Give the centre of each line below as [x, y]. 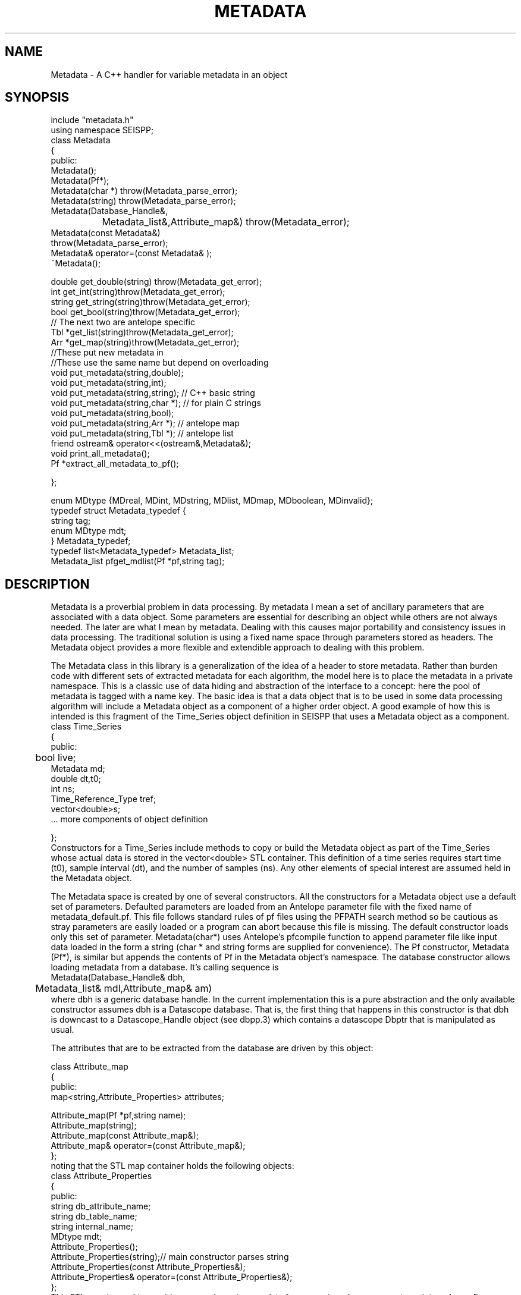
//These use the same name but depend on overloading [160, 363]
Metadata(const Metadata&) [106, 233]
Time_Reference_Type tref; [103, 799]
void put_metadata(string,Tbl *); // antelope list [142, 433]
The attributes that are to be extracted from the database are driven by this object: [212, 1048]
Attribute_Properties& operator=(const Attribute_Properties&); [172, 1277]
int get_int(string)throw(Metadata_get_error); [138, 292]
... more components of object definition [129, 819]
